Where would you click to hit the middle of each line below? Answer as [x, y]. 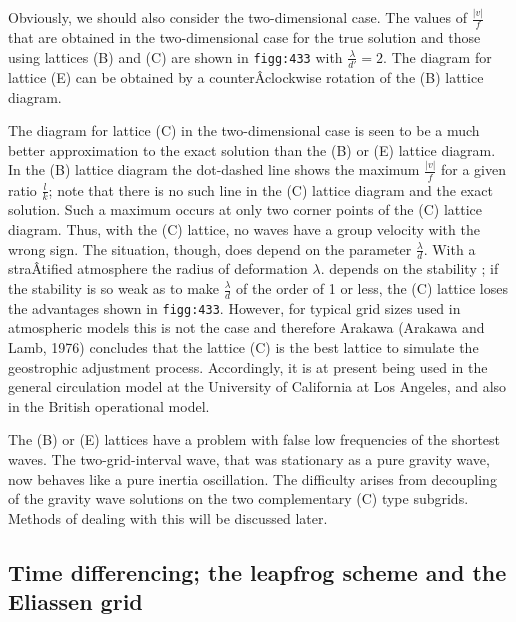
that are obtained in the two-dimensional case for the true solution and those [244, 37]
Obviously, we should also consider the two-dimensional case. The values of [238, 17]
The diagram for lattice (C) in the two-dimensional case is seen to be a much [244, 130]
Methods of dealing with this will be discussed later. [168, 517]
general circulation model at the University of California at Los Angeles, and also [257, 386]
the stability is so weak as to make [114, 288]
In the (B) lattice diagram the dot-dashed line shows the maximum [214, 169]
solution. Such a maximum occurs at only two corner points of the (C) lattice [245, 209]
